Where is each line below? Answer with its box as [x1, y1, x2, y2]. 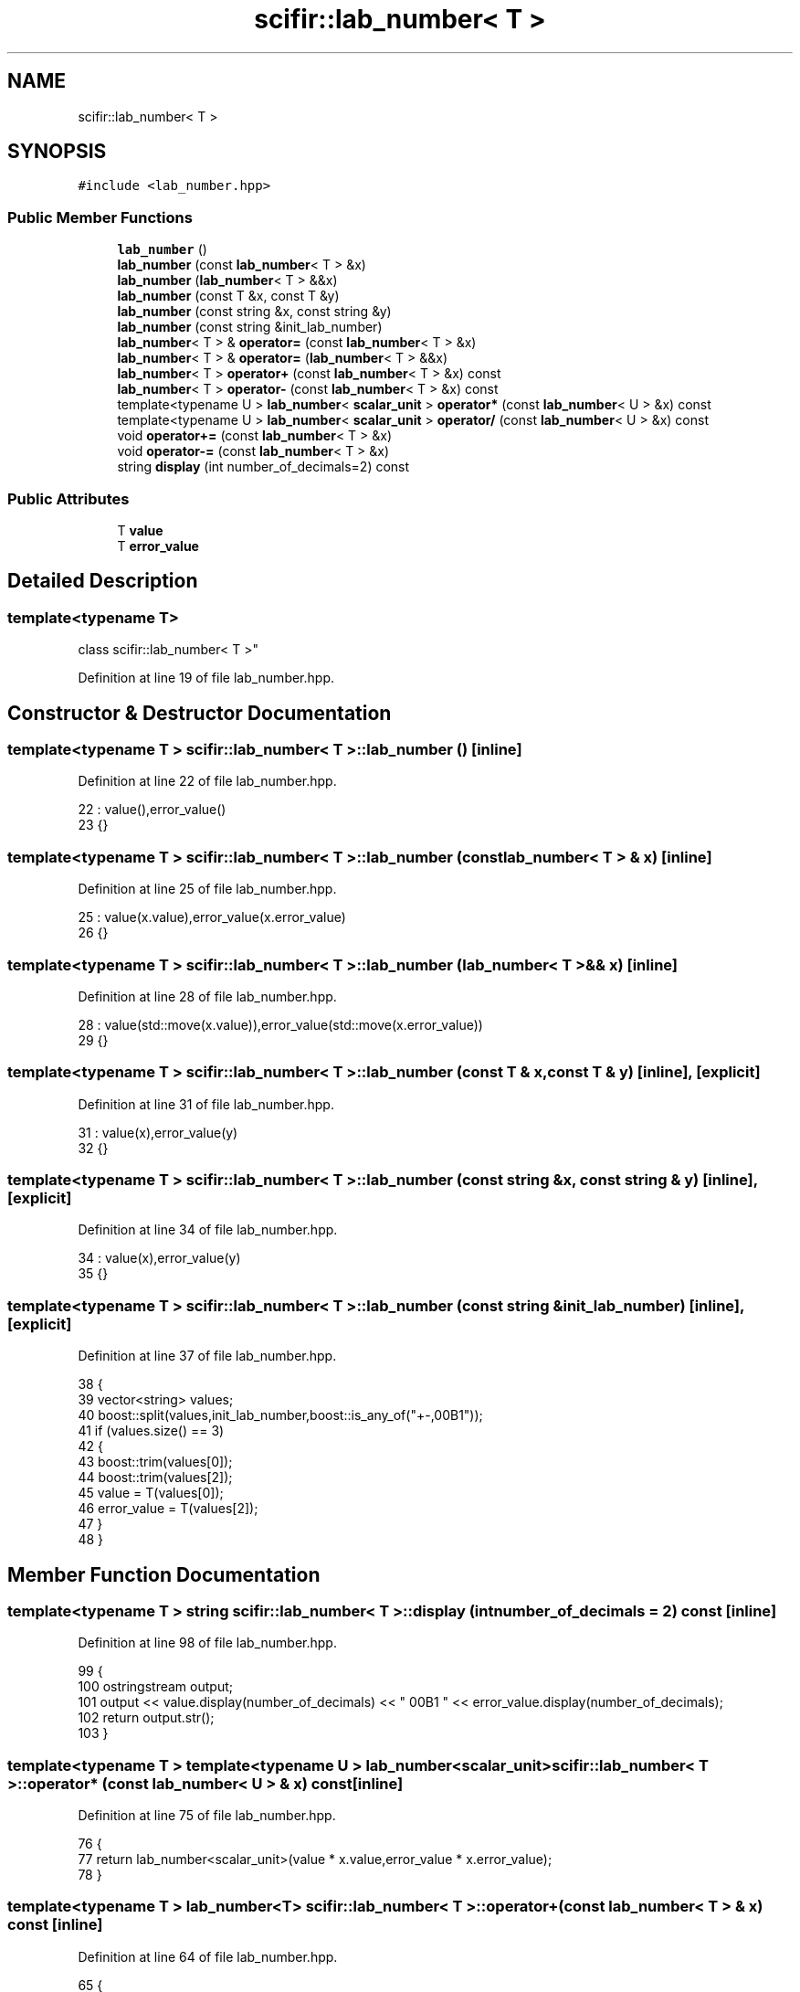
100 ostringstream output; [78, 1679, 233, 1695]
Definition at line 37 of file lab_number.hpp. [78, 1348, 337, 1364]
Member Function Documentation [7, 1563, 321, 1586]
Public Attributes [7, 489, 130, 508]
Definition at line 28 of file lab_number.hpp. [78, 988, 337, 1004]
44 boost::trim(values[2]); [78, 1469, 233, 1486]
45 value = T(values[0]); [78, 1485, 224, 1501]
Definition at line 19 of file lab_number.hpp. [78, 670, 334, 686]
